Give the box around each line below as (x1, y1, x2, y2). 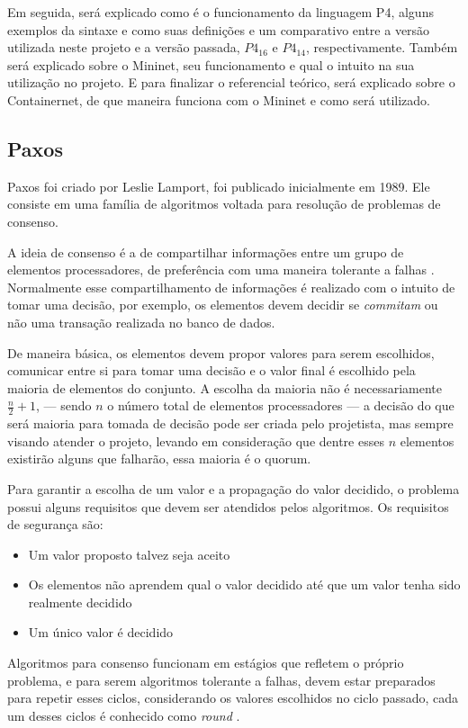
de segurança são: (7, 515, 103, 534)
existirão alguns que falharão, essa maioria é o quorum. (7, 449, 311, 468)
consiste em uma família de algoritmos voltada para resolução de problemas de (7, 194, 441, 213)
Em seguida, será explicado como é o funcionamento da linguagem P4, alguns (7, 3, 434, 21)
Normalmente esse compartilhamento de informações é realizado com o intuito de (7, 277, 455, 296)
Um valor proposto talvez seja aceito (28, 544, 230, 563)
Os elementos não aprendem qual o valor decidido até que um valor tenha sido (28, 575, 461, 594)
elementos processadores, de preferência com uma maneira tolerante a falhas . (7, 260, 435, 279)
